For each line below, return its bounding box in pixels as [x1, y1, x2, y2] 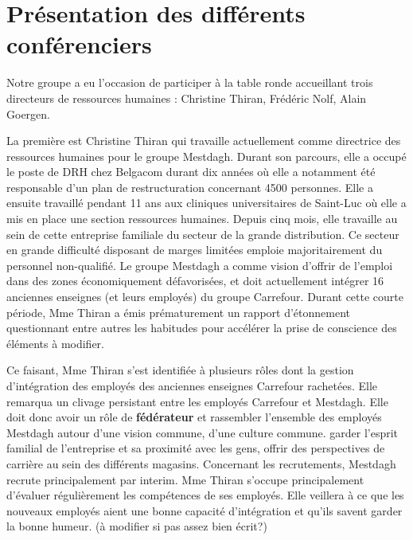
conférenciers [6, 28, 152, 61]
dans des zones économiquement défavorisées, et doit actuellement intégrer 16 [6, 272, 384, 289]
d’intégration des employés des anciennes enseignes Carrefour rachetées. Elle [6, 378, 377, 393]
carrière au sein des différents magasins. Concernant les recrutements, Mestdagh [6, 455, 396, 472]
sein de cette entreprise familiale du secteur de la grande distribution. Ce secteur [6, 225, 399, 242]
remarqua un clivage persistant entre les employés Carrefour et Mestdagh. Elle [6, 393, 388, 409]
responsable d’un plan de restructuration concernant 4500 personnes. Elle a [6, 178, 373, 195]
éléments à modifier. [6, 335, 104, 351]
